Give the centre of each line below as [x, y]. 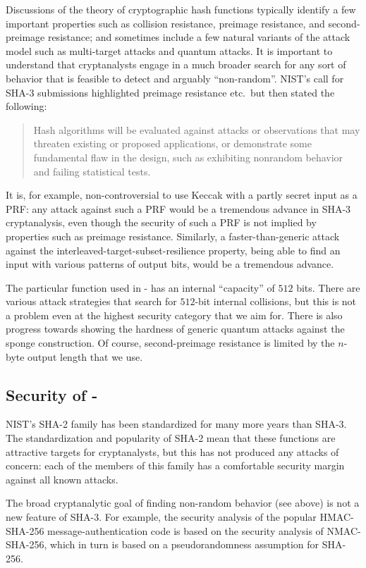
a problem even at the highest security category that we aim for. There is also [174, 315]
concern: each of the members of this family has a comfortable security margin [175, 465]
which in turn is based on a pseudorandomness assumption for [184, 544]
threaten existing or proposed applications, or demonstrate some [172, 143]
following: [26, 106]
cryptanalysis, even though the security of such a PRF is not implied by [161, 222]
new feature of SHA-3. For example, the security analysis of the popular [161, 517]
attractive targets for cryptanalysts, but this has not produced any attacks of [172, 451]
